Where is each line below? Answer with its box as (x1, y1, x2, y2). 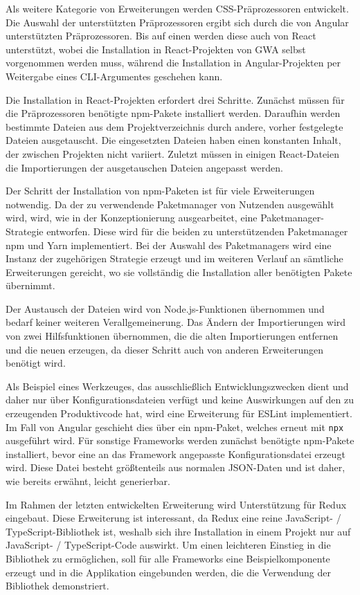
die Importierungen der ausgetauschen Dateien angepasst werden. (6, 160, 283, 174)
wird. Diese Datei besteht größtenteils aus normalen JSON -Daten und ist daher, (6, 460, 345, 475)
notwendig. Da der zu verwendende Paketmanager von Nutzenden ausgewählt (6, 196, 334, 211)
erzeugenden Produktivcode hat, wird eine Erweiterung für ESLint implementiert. (6, 406, 352, 421)
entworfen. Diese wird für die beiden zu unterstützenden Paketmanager (46, 223, 348, 238)
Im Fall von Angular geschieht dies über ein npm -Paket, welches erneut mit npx (6, 419, 344, 434)
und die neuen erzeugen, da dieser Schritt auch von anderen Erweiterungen (6, 342, 324, 356)
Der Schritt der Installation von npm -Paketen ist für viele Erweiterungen (6, 183, 315, 198)
